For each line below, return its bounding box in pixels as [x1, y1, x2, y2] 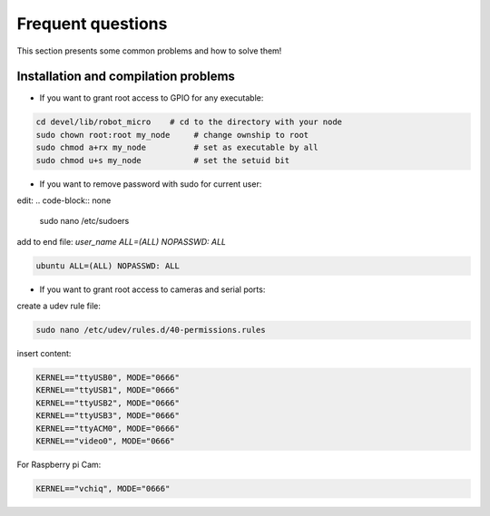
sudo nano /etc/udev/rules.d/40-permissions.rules [35, 325, 267, 336]
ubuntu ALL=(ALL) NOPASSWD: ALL [35, 260, 181, 271]
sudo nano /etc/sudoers [39, 216, 130, 227]
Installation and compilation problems [16, 69, 236, 84]
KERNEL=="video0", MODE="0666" [35, 436, 176, 446]
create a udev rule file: [16, 300, 102, 312]
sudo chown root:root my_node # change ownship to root [35, 130, 309, 140]
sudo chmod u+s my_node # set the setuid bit [35, 155, 290, 165]
